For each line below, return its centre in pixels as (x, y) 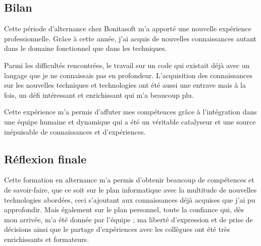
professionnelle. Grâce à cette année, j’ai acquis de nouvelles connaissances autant (130, 38)
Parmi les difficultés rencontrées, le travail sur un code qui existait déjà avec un (127, 65)
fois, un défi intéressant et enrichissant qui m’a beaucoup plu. (99, 95)
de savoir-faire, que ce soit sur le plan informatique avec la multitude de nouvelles (130, 189)
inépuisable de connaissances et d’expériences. (75, 131)
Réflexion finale (45, 159)
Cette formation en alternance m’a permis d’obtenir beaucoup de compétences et (129, 180)
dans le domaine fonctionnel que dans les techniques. (86, 48)
